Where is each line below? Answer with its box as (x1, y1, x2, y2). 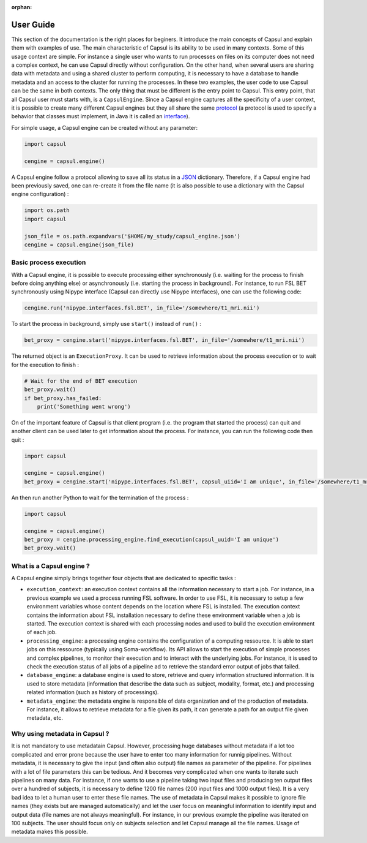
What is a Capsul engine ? (11, 561, 90, 570)
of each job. (26, 629, 57, 636)
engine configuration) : (11, 191, 69, 198)
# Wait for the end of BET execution (24, 377, 138, 384)
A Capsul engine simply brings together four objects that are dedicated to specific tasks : (11, 575, 237, 582)
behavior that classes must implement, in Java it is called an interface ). (11, 113, 190, 120)
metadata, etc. (26, 714, 64, 722)
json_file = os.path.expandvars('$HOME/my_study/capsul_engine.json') (24, 233, 241, 240)
